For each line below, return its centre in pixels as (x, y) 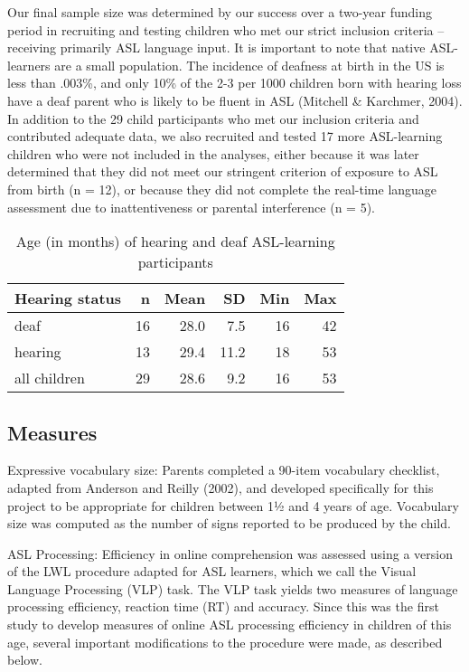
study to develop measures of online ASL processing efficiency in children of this (230, 625)
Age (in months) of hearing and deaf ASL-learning (175, 241)
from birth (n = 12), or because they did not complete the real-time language (222, 189)
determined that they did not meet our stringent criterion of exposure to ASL (223, 171)
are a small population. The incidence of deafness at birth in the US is (249, 65)
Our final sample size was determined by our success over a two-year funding (220, 12)
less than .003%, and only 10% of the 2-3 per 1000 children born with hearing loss (234, 83)
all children (50, 378)
